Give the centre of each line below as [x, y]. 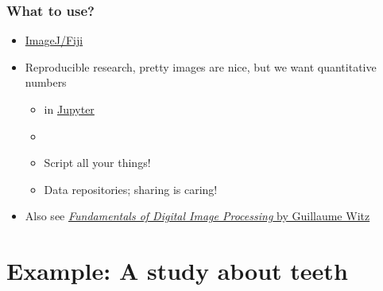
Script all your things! [97, 163]
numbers [46, 82]
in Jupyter [69, 109]
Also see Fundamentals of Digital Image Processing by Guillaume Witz [197, 216]
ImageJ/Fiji [54, 40]
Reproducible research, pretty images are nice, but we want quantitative [201, 66]
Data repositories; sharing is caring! [131, 189]
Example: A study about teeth [177, 271]
